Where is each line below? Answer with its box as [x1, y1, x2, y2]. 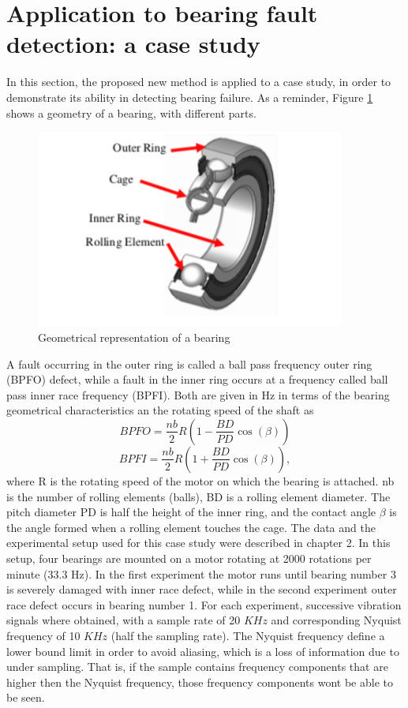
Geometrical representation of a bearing [38, 329, 230, 345]
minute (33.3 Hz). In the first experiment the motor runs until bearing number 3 [6, 565, 396, 582]
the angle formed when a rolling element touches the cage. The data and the [6, 519, 376, 535]
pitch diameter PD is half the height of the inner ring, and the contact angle [6, 504, 376, 520]
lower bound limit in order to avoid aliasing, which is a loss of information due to [6, 642, 399, 659]
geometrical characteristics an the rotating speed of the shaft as [6, 402, 314, 418]
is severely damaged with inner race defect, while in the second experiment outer [6, 581, 397, 597]
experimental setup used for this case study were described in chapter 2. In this [6, 534, 391, 551]
